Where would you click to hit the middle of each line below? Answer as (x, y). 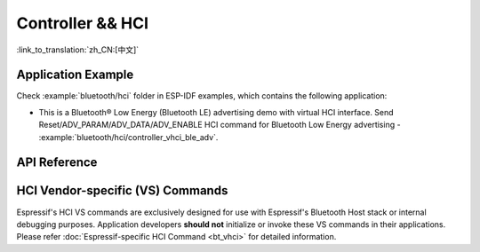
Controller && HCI (83, 23)
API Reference (57, 163)
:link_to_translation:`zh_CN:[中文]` (78, 50)
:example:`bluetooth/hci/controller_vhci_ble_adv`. (128, 137)
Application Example (75, 75)
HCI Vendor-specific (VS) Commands (122, 191)
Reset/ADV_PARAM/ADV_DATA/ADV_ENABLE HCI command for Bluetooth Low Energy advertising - (220, 125)
